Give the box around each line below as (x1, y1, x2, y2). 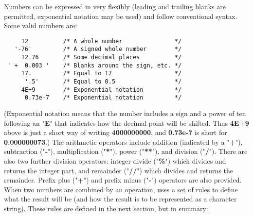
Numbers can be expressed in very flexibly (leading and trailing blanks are (4, 1, 226, 11)
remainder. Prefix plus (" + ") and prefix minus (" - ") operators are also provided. (4, 175, 242, 185)
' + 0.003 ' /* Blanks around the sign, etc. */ (7, 62, 182, 69)
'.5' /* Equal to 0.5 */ (24, 78, 182, 85)
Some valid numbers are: (4, 20, 77, 31)
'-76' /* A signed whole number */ (14, 46, 182, 53)
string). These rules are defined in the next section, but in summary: (4, 203, 208, 213)
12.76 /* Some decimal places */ (21, 54, 182, 61)
